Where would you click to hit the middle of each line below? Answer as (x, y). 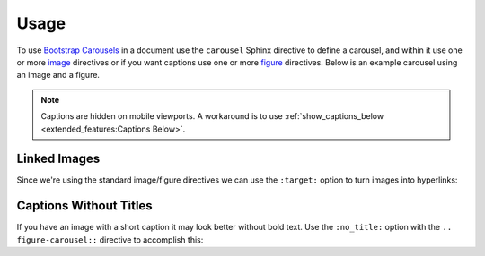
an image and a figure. (58, 75)
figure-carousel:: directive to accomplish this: (110, 239)
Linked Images (58, 159)
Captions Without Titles (84, 206)
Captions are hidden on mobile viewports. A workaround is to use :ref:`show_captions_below (212, 116)
